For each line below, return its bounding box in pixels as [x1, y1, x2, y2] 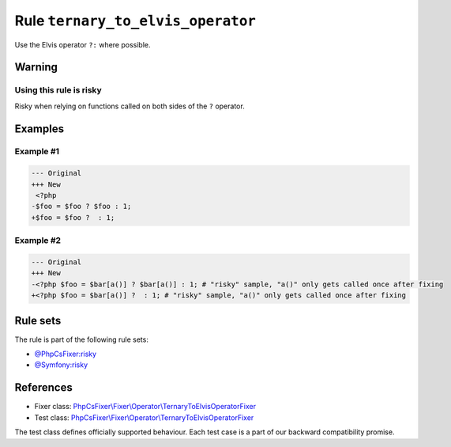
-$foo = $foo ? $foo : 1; [31, 202, 132, 211]
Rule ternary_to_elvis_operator [14, 12, 257, 29]
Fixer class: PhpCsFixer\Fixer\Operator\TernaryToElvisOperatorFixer [34, 402, 257, 411]
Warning [14, 60, 58, 74]
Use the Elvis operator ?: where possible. [14, 40, 151, 49]
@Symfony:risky [34, 360, 88, 369]
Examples [14, 122, 65, 135]
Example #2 [14, 235, 62, 246]
